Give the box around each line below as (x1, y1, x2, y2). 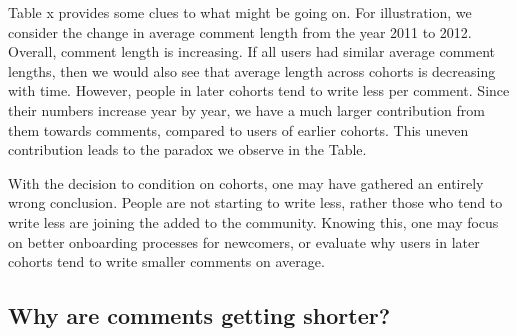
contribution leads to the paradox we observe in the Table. (8, 139, 367, 160)
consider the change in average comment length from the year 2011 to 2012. (8, 21, 472, 42)
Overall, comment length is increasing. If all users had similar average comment (8, 41, 496, 62)
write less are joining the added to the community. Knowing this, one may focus (8, 211, 499, 232)
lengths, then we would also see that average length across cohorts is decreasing (8, 60, 496, 81)
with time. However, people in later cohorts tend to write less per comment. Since (8, 80, 510, 101)
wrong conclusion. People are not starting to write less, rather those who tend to (8, 192, 503, 213)
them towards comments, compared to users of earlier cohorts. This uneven (8, 119, 469, 140)
